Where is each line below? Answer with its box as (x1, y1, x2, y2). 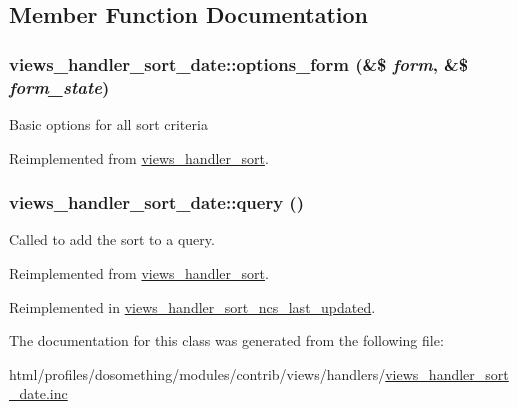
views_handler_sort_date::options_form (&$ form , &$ (9, 51, 469, 76)
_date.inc (9, 383, 68, 404)
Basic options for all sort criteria (9, 113, 208, 134)
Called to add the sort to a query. (9, 229, 215, 250)
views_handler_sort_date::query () (9, 190, 304, 215)
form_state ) (9, 74, 110, 99)
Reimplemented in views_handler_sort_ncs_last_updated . (9, 296, 376, 317)
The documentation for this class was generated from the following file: (9, 330, 444, 351)
